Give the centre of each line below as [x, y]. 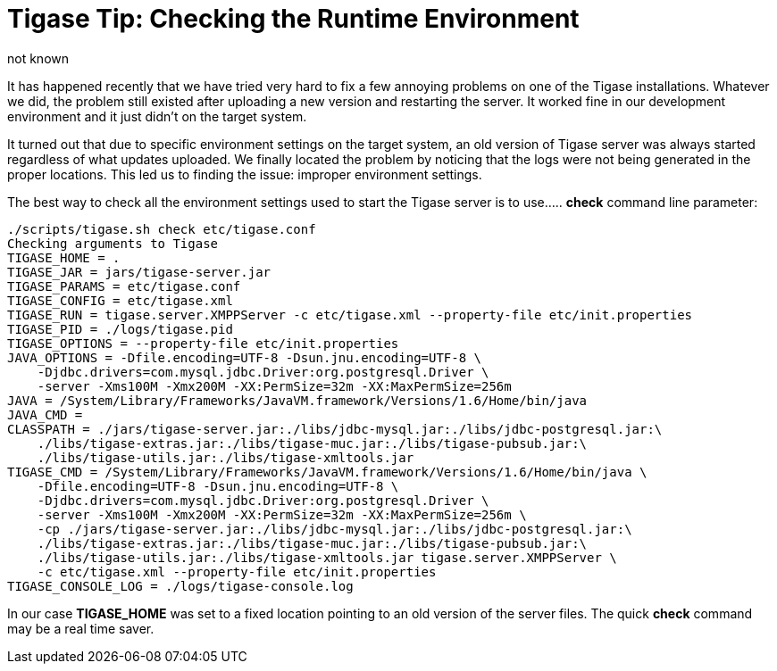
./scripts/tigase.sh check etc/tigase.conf [162, 229]
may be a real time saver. [81, 628]
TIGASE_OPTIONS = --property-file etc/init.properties [203, 343]
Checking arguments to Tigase [113, 243]
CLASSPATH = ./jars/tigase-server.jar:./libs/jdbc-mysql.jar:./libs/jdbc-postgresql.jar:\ [335, 429]
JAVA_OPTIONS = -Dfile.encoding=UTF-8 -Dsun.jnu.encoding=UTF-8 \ [245, 357]
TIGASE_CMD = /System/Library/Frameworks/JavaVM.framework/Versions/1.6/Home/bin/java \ [327, 472]
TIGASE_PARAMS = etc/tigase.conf [124, 286]
